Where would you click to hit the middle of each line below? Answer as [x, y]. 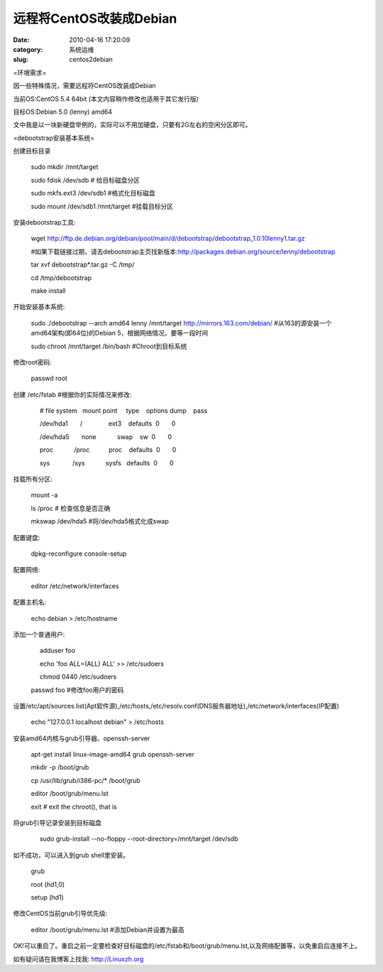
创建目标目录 [32, 151]
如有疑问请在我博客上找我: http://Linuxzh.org [78, 958]
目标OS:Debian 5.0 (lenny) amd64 [63, 112]
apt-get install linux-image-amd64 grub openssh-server [113, 755]
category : [28, 49]
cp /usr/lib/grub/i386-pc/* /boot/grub [86, 780]
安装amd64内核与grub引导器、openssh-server [82, 738]
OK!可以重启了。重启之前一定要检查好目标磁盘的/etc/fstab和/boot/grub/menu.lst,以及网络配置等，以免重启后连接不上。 [187, 946]
